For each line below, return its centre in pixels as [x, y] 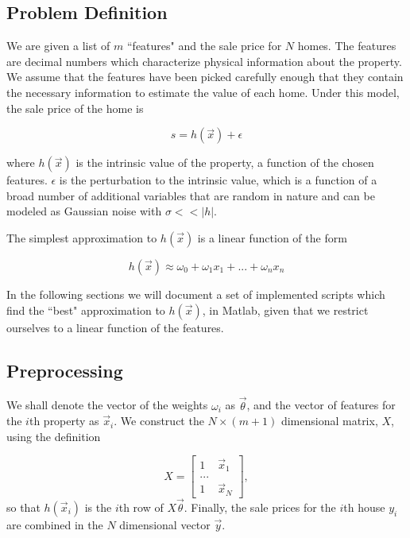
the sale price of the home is [75, 108]
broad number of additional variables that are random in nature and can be [191, 195]
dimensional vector [165, 524]
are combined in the [55, 524]
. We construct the [159, 421]
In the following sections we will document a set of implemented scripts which [196, 294]
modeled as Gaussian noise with [84, 211]
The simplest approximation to [82, 237]
